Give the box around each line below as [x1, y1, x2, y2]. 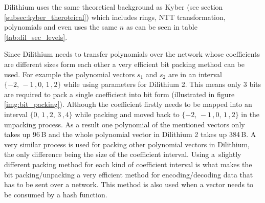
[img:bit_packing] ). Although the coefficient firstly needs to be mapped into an [4, 99, 252, 109]
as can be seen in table [126, 21, 197, 32]
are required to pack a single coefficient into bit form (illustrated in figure [4, 88, 235, 99]
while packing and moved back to [75, 108, 180, 119]
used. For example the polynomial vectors [4, 69, 135, 79]
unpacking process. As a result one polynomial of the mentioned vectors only [4, 119, 245, 129]
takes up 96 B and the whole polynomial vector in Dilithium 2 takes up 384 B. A [4, 129, 256, 140]
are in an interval [168, 69, 222, 79]
